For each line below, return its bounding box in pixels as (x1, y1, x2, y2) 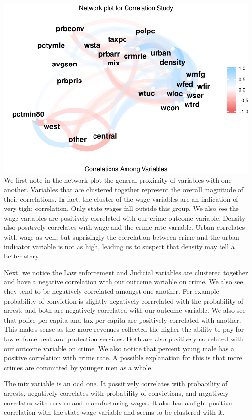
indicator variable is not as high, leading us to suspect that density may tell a (4, 241, 235, 251)
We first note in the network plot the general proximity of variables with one (4, 175, 232, 185)
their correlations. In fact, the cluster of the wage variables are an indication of (4, 194, 238, 204)
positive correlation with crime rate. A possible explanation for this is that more (4, 353, 242, 363)
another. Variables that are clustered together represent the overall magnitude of (4, 184, 244, 194)
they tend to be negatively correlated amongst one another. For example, (4, 286, 221, 296)
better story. (4, 251, 41, 261)
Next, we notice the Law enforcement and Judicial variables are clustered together (4, 267, 248, 277)
